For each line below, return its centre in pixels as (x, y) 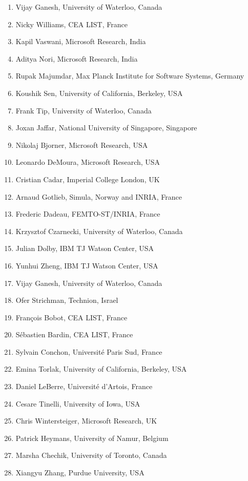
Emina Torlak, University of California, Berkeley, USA (101, 369)
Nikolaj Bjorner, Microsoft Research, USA (82, 145)
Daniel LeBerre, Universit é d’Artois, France (84, 386)
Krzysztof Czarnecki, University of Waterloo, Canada (99, 231)
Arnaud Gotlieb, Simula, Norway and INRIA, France (99, 196)
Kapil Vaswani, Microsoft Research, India (81, 41)
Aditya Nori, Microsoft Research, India (77, 58)
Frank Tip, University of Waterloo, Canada (84, 110)
